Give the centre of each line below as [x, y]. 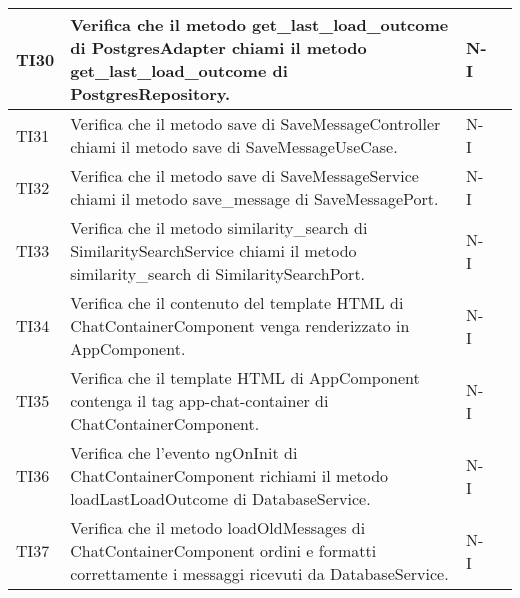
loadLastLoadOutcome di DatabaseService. [220, 498]
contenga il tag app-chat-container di [199, 400]
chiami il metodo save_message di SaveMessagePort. [254, 198]
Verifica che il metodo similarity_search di [219, 227]
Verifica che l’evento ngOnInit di [184, 452]
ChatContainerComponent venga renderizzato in [240, 325]
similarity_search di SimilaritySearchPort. [218, 273]
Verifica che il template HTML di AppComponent [245, 377]
